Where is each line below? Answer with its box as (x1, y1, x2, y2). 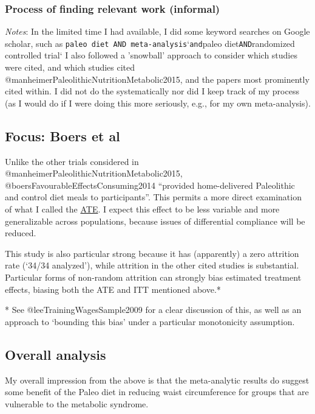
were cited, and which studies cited (5, 61, 135, 74)
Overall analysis (5, 345, 106, 363)
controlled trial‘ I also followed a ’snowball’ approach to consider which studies (5, 49, 297, 61)
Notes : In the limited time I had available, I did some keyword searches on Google (5, 25, 310, 38)
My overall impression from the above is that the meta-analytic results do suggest (5, 373, 310, 386)
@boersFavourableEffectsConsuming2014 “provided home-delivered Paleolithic (5, 178, 295, 191)
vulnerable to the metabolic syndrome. (5, 397, 149, 410)
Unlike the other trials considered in (5, 155, 139, 167)
